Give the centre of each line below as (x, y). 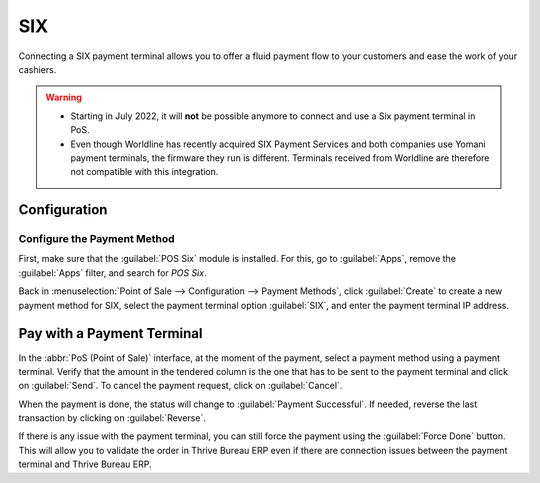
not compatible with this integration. (144, 172)
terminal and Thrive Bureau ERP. (85, 464)
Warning (63, 97)
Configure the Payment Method (96, 239)
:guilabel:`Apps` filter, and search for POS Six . (112, 272)
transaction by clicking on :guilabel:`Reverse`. (112, 418)
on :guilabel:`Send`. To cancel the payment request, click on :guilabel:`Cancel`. (180, 386)
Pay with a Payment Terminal (110, 333)
